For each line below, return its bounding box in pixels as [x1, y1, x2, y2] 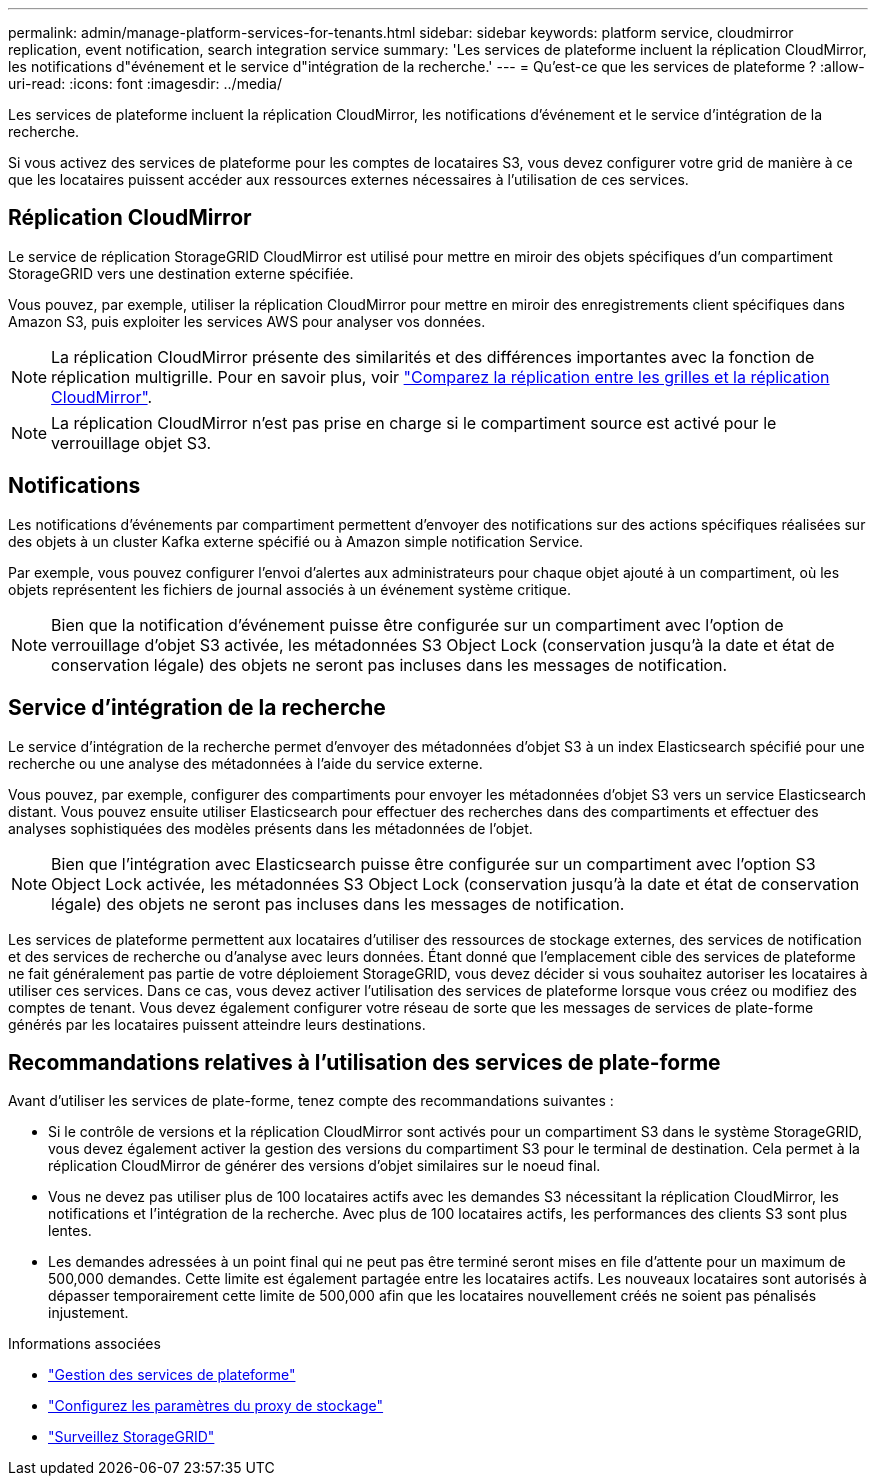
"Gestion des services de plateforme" [48, 1366, 296, 1384]
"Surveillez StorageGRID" [48, 1428, 215, 1446]
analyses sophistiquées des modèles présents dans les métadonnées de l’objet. [8, 819, 533, 837]
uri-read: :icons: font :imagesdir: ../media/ [8, 75, 282, 92]
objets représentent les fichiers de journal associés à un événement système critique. [8, 580, 571, 598]
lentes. [48, 1222, 92, 1240]
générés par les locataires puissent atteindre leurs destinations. [8, 1015, 426, 1033]
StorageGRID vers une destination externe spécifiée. [8, 264, 354, 282]
